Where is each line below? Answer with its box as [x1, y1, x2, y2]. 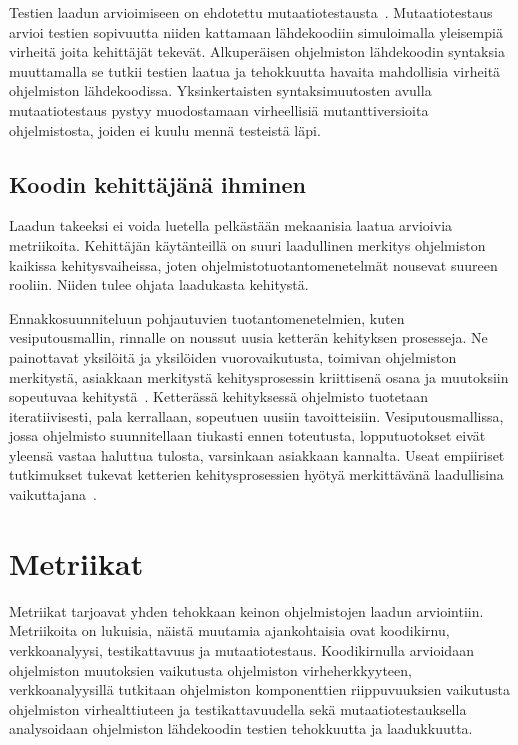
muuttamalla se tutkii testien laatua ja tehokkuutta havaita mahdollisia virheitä [9, 60, 501, 81]
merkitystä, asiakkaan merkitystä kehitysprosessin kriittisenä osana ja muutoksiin [9, 366, 509, 387]
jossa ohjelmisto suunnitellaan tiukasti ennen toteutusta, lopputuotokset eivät [9, 425, 486, 446]
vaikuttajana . [9, 484, 97, 505]
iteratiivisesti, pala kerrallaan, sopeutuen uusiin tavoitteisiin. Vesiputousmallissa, [9, 405, 504, 426]
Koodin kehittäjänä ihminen [9, 168, 306, 199]
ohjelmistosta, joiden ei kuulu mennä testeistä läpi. [9, 119, 321, 140]
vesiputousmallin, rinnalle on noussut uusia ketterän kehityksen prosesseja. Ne [9, 327, 488, 348]
